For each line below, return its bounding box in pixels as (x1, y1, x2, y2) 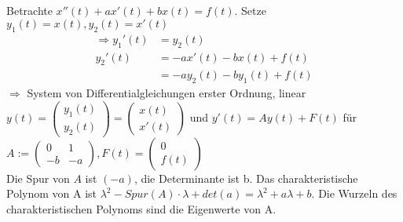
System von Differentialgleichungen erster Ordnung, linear (27, 85, 306, 101)
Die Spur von (6, 169, 70, 186)
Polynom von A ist (6, 185, 97, 202)
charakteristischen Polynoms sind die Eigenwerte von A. (6, 200, 277, 217)
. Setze (234, 2, 266, 19)
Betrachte (6, 2, 53, 19)
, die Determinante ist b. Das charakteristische (134, 169, 358, 186)
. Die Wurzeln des (311, 185, 398, 202)
